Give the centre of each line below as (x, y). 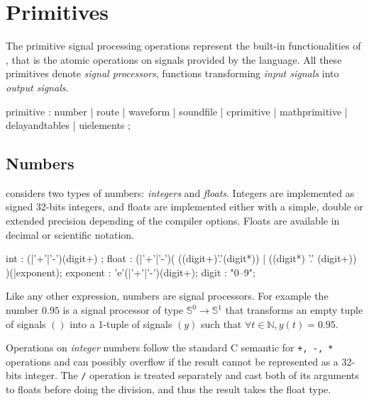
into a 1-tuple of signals (121, 323)
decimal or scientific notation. (70, 234)
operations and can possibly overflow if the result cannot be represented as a (172, 361)
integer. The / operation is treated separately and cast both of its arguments (192, 375)
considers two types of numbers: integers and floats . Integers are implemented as (180, 192)
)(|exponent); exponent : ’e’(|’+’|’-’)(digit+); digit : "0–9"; (131, 272)
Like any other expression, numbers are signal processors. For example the (167, 296)
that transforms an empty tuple (294, 310)
